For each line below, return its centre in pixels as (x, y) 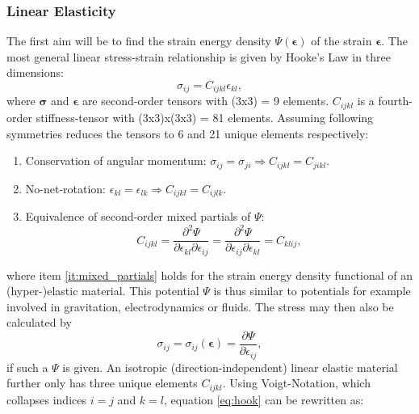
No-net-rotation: (66, 188)
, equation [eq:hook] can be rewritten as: (264, 399)
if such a (27, 367)
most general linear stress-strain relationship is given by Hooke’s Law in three (199, 56)
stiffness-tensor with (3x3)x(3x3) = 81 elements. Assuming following (205, 117)
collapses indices (46, 399)
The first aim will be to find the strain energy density (139, 41)
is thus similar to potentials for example (312, 291)
